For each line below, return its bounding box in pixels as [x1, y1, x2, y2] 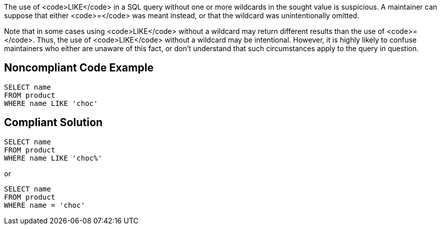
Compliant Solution [4, 116, 103, 129]
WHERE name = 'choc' [4, 201, 85, 209]
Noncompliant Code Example [4, 61, 154, 74]
